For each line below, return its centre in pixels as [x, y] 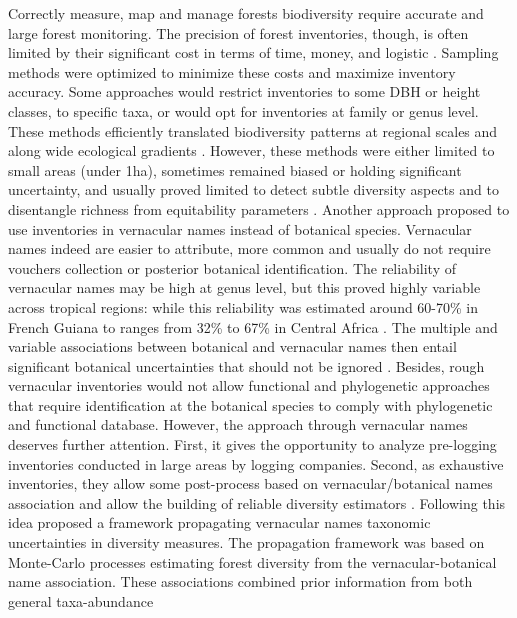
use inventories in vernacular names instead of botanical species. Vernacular [240, 228]
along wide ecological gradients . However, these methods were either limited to [251, 150]
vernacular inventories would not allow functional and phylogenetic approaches [249, 385]
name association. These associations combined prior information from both [240, 581]
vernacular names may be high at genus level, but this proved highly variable [244, 287]
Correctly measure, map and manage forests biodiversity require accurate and [246, 13]
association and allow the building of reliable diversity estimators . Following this [257, 502]
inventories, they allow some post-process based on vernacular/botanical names [250, 483]
